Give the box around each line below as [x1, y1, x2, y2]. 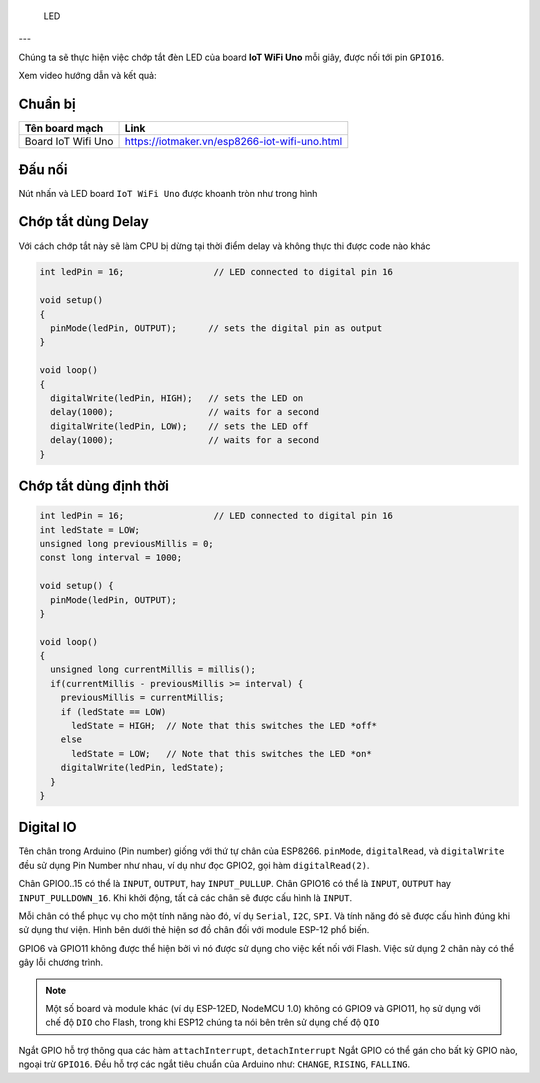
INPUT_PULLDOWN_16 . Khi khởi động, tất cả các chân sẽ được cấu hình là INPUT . [18, 891, 353, 904]
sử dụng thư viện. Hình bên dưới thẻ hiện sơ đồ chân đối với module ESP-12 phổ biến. [18, 924, 370, 936]
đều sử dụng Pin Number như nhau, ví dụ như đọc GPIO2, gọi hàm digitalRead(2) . [18, 859, 370, 871]
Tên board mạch [24, 121, 104, 135]
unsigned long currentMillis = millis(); [50, 664, 257, 675]
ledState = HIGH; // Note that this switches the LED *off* [71, 720, 378, 732]
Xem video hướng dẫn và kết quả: [18, 70, 157, 82]
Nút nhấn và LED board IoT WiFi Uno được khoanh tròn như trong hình [18, 187, 318, 199]
